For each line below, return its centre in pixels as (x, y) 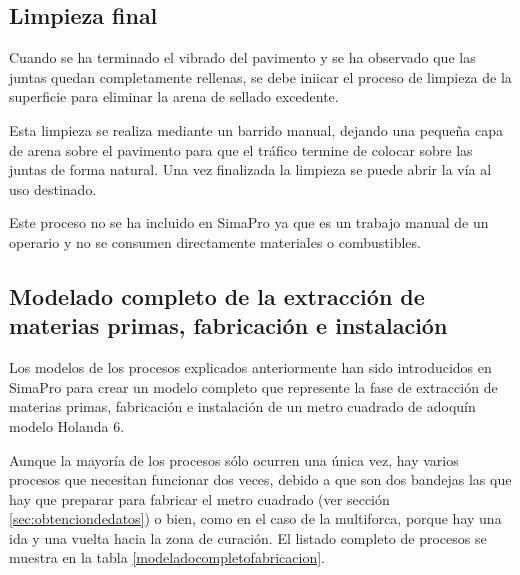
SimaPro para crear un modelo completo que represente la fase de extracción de (253, 386)
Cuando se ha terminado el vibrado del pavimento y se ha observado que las (242, 57)
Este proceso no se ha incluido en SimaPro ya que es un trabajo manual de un (249, 222)
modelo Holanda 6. (67, 425)
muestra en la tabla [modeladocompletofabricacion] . (167, 557)
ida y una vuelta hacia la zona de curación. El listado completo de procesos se (248, 537)
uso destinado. (53, 188)
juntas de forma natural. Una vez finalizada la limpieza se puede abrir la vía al (250, 169)
